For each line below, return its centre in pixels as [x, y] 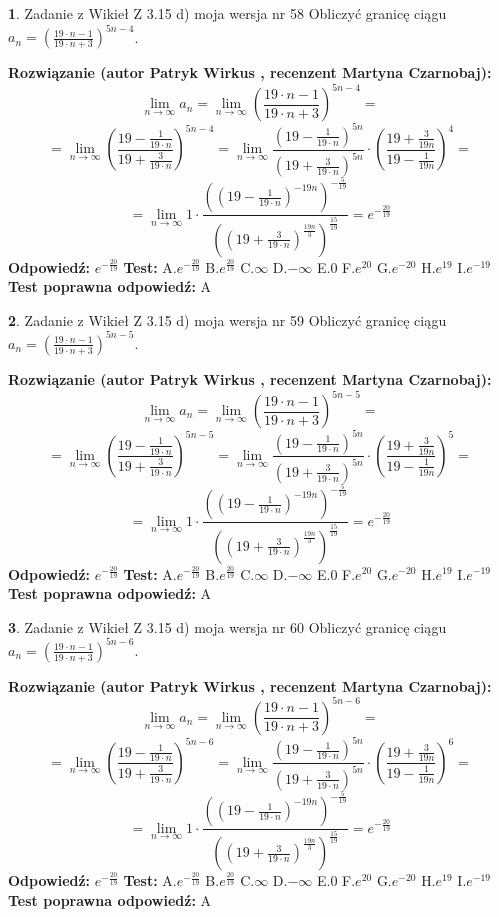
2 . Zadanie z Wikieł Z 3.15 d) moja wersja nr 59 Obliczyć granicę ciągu [227, 319]
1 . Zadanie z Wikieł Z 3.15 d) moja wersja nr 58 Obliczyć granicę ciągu [227, 13]
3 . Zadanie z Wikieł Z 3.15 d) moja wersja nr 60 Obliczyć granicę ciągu [227, 626]
